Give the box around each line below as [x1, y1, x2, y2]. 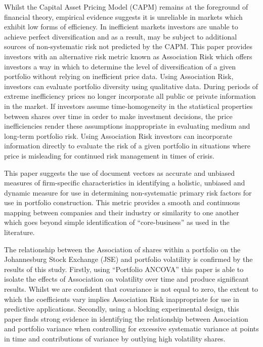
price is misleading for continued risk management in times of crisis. [4, 150, 214, 161]
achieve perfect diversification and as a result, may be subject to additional [4, 31, 237, 42]
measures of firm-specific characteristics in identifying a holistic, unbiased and [4, 177, 245, 188]
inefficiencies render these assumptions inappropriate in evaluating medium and [4, 121, 250, 131]
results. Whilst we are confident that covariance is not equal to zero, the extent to [4, 284, 258, 294]
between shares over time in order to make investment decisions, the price [4, 110, 233, 121]
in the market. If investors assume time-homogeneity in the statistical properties [4, 100, 253, 111]
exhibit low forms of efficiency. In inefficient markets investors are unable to [4, 21, 238, 32]
